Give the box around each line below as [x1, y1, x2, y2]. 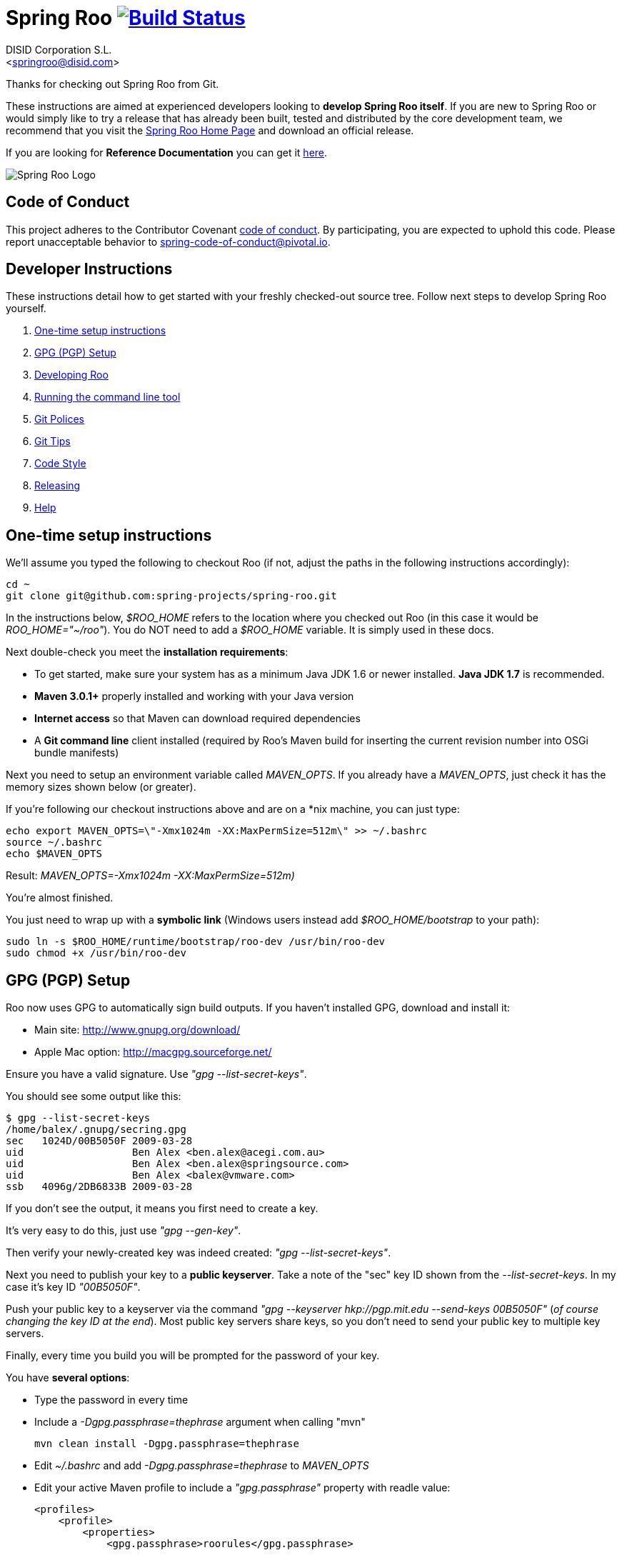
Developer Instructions [6, 260, 173, 279]
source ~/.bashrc [6, 836, 102, 849]
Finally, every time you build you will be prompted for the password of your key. [6, 1349, 380, 1362]
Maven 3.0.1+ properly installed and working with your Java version [34, 690, 354, 703]
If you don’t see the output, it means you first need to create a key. [6, 1202, 318, 1215]
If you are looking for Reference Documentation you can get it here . [6, 146, 328, 159]
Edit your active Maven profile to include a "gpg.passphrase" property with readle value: [34, 1481, 451, 1494]
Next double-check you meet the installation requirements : [6, 646, 289, 659]
